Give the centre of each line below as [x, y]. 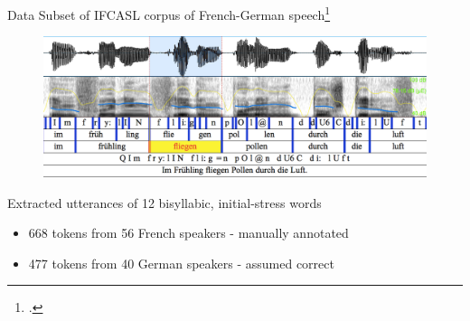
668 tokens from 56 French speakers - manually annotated [188, 233]
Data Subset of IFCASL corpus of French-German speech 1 [169, 13]
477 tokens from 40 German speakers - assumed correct [181, 263]
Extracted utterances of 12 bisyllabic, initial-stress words [164, 202]
